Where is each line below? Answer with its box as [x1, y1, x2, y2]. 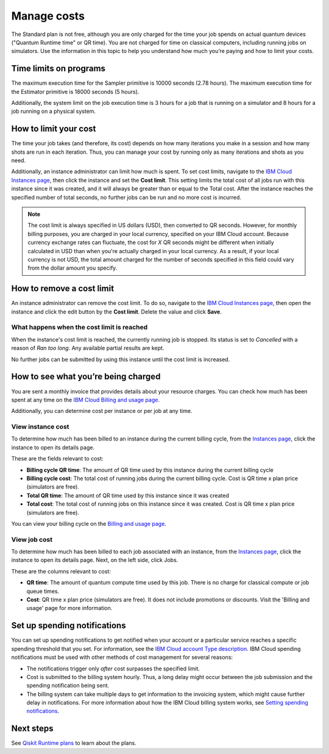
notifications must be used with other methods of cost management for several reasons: [11, 653, 233, 661]
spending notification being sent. [26, 682, 110, 689]
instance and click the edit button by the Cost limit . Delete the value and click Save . [11, 308, 222, 315]
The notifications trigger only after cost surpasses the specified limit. [26, 665, 200, 672]
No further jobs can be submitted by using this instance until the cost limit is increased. [11, 356, 230, 363]
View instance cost [11, 423, 69, 431]
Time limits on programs [11, 63, 106, 74]
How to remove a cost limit [11, 284, 115, 294]
